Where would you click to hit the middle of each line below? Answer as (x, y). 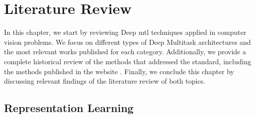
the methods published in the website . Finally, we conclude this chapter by (119, 71)
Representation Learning (69, 108)
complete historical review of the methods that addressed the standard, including (128, 61)
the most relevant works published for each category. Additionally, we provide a (125, 52)
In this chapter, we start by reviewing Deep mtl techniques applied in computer (125, 32)
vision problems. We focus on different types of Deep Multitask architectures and (127, 42)
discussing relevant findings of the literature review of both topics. (105, 81)
